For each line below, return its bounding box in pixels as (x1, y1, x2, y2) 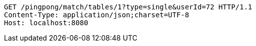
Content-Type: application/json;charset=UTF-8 (4, 11, 189, 19)
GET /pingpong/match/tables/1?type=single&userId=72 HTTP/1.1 (4, 3, 253, 11)
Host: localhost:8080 (4, 19, 88, 27)
